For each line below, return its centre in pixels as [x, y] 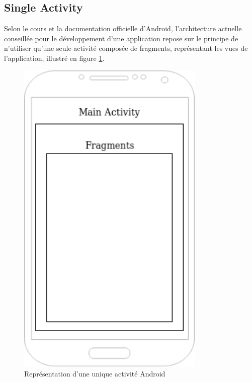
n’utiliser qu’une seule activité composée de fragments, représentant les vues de [126, 48]
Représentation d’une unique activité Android [95, 373]
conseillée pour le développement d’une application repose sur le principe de [121, 38]
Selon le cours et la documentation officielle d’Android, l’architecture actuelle [123, 28]
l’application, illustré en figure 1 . [54, 58]
